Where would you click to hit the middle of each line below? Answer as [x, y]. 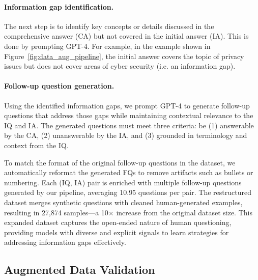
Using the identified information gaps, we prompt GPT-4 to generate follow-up [127, 105]
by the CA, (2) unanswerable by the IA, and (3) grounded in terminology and [126, 135]
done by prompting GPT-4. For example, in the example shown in [107, 46]
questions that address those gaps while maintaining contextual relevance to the [129, 115]
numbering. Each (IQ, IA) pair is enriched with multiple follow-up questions [123, 182]
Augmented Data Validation [80, 270]
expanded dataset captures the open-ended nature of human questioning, [118, 222]
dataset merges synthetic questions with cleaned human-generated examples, [123, 202]
